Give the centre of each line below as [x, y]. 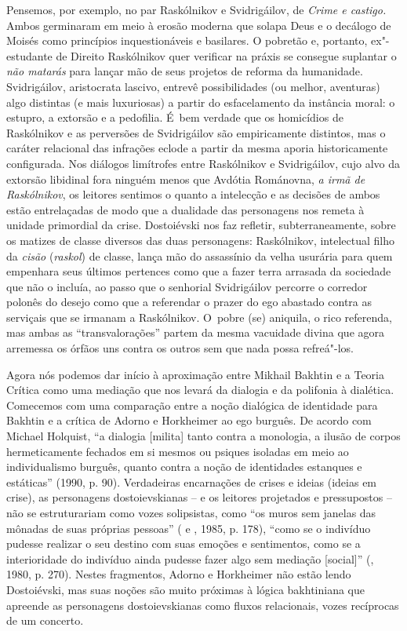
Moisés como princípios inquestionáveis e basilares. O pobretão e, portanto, [187, 40]
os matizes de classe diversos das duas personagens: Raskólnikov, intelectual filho [200, 240]
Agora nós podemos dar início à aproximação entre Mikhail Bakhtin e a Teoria [195, 374]
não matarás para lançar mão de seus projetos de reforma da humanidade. [185, 71]
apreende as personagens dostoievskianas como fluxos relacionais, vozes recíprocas [203, 605]
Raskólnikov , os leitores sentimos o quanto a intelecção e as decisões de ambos [193, 194]
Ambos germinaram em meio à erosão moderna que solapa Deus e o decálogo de [199, 25]
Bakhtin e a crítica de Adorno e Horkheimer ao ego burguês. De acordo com [189, 420]
